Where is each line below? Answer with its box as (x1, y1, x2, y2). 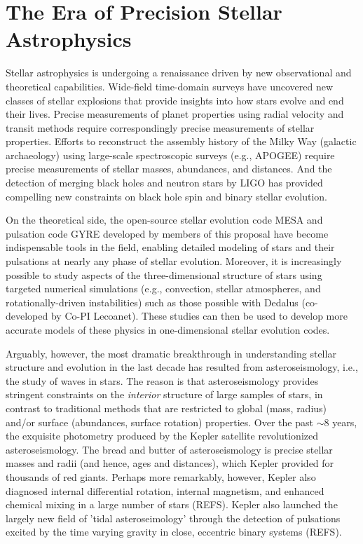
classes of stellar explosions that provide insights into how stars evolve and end (6, 93, 344, 107)
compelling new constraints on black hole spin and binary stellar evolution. (6, 189, 327, 203)
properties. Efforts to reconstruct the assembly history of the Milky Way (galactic (6, 134, 357, 149)
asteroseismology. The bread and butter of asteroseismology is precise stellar (6, 442, 333, 456)
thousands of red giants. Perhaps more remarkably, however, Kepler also (6, 469, 316, 484)
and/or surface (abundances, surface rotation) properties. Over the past (6, 414, 313, 429)
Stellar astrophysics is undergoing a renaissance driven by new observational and (6, 65, 352, 80)
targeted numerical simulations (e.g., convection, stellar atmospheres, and (6, 281, 321, 296)
